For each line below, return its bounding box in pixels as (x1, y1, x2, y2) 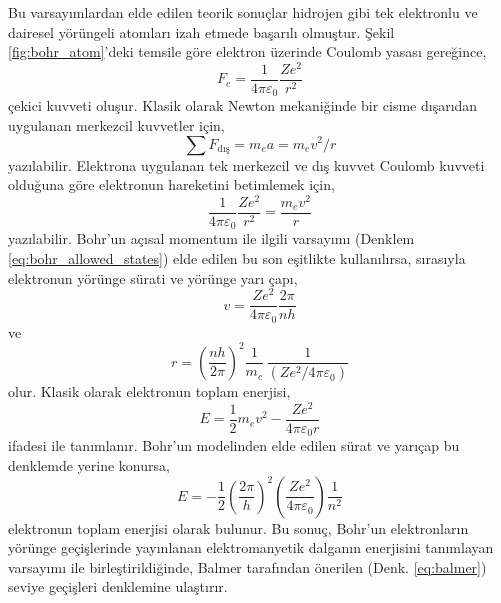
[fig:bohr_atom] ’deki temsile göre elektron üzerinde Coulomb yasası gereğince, (8, 41, 487, 62)
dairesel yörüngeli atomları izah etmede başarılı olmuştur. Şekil (8, 21, 395, 42)
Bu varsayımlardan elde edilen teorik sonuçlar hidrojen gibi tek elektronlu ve (8, 2, 478, 22)
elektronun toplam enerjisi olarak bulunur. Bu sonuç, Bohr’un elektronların (8, 517, 469, 538)
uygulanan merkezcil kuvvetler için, (8, 114, 225, 135)
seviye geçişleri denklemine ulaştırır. (8, 576, 228, 597)
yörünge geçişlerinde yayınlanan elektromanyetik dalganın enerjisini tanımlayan (8, 537, 494, 558)
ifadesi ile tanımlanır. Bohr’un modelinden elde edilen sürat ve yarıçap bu (8, 435, 460, 456)
